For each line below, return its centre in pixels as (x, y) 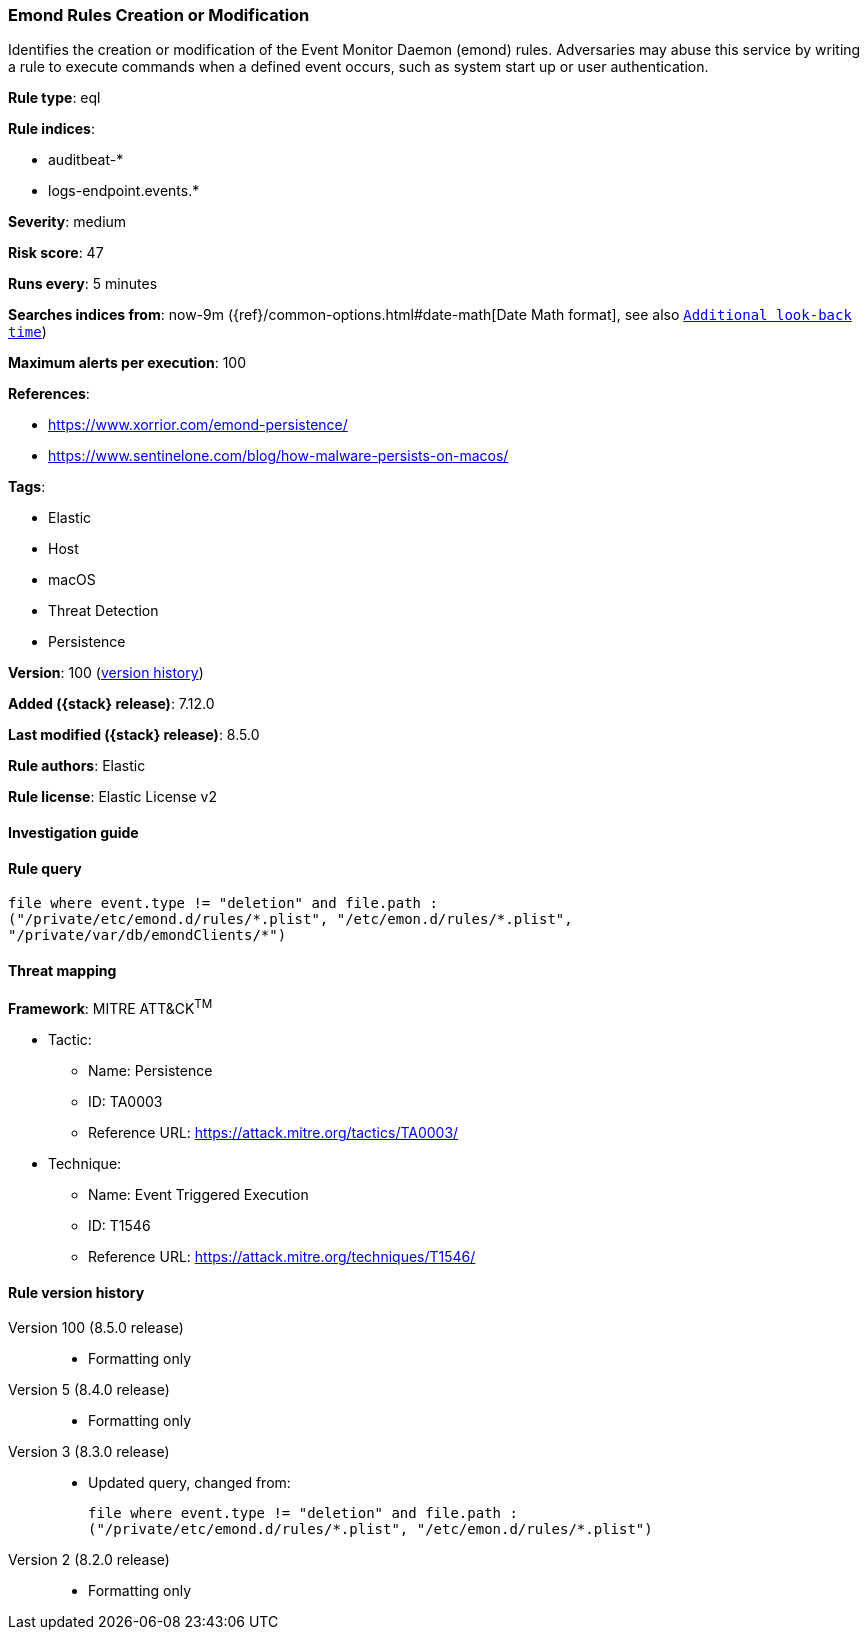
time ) (27, 332)
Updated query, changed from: (189, 1483)
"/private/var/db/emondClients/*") (147, 935)
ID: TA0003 (125, 1102)
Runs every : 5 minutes (83, 284)
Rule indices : (51, 129)
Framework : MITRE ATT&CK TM (110, 1007)
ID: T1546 (119, 1226)
